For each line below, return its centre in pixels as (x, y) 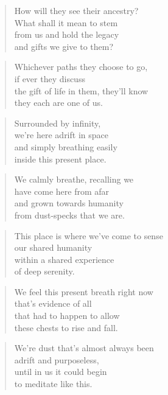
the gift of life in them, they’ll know (81, 90)
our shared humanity (53, 247)
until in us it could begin (61, 372)
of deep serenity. (44, 271)
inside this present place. (60, 159)
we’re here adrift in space (61, 135)
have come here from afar (62, 191)
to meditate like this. (53, 384)
